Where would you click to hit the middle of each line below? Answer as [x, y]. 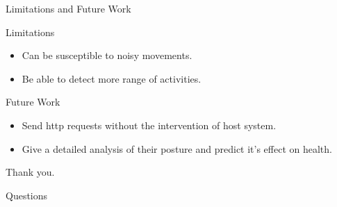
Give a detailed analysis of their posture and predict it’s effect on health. [177, 148]
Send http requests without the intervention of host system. [149, 125]
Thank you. [30, 172]
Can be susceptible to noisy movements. [107, 55]
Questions [27, 195]
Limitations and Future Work [68, 8]
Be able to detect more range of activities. [112, 78]
